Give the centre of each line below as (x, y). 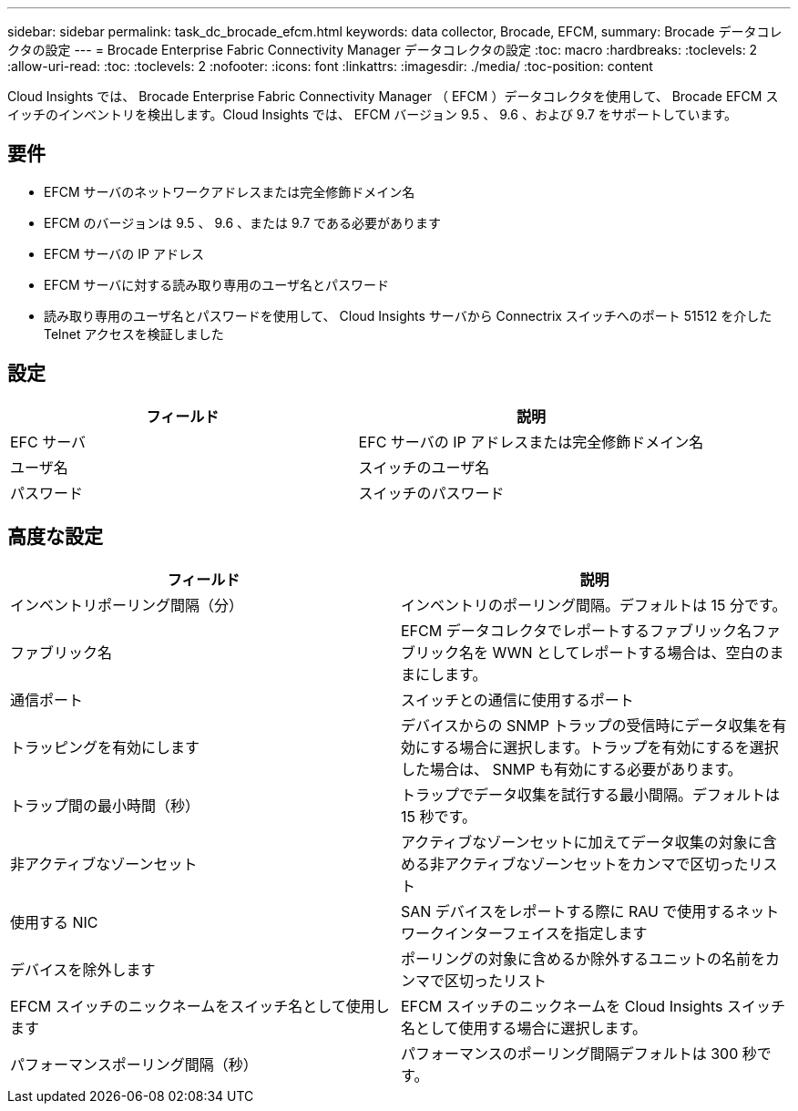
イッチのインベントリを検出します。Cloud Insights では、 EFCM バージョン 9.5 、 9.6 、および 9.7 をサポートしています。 (373, 114)
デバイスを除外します (83, 969)
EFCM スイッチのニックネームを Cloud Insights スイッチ (593, 1006)
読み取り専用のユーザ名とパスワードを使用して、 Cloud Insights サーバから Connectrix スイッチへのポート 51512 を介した (408, 315)
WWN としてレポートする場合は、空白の (631, 652)
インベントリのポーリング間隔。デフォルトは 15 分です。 (594, 605)
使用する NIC (54, 922)
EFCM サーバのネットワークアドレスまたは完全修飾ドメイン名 (230, 191)
